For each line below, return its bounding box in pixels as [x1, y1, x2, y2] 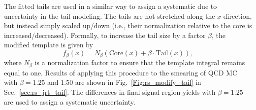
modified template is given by [4, 39, 93, 50]
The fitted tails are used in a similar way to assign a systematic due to [4, 1, 217, 11]
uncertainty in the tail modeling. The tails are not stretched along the [4, 10, 215, 21]
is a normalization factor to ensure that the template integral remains [34, 57, 245, 68]
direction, [223, 10, 252, 21]
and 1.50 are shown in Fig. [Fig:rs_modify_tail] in [47, 77, 201, 87]
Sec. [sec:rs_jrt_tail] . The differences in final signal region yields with [4, 87, 216, 97]
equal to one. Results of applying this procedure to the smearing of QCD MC [4, 67, 238, 77]
